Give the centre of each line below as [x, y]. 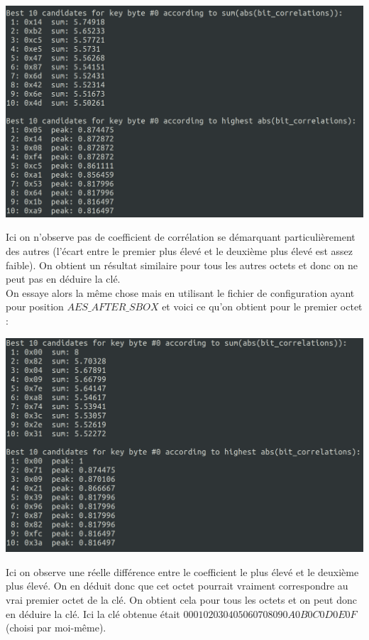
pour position [35, 307]
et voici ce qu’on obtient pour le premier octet [262, 307]
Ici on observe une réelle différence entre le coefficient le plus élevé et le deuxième [182, 571]
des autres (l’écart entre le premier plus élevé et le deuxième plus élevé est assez [180, 250]
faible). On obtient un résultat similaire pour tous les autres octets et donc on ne [182, 265]
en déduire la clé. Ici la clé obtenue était [93, 613]
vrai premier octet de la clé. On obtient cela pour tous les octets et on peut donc [182, 600]
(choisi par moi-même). [56, 628]
